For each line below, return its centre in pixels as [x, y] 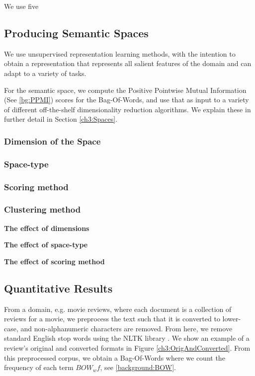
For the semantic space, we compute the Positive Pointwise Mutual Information [125, 90]
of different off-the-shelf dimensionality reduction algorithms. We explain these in [127, 109]
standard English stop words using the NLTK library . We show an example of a [127, 338]
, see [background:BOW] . [138, 367]
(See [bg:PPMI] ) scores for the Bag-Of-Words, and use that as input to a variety [127, 100]
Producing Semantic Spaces [76, 33]
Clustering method [42, 209]
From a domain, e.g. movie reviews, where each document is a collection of [118, 309]
